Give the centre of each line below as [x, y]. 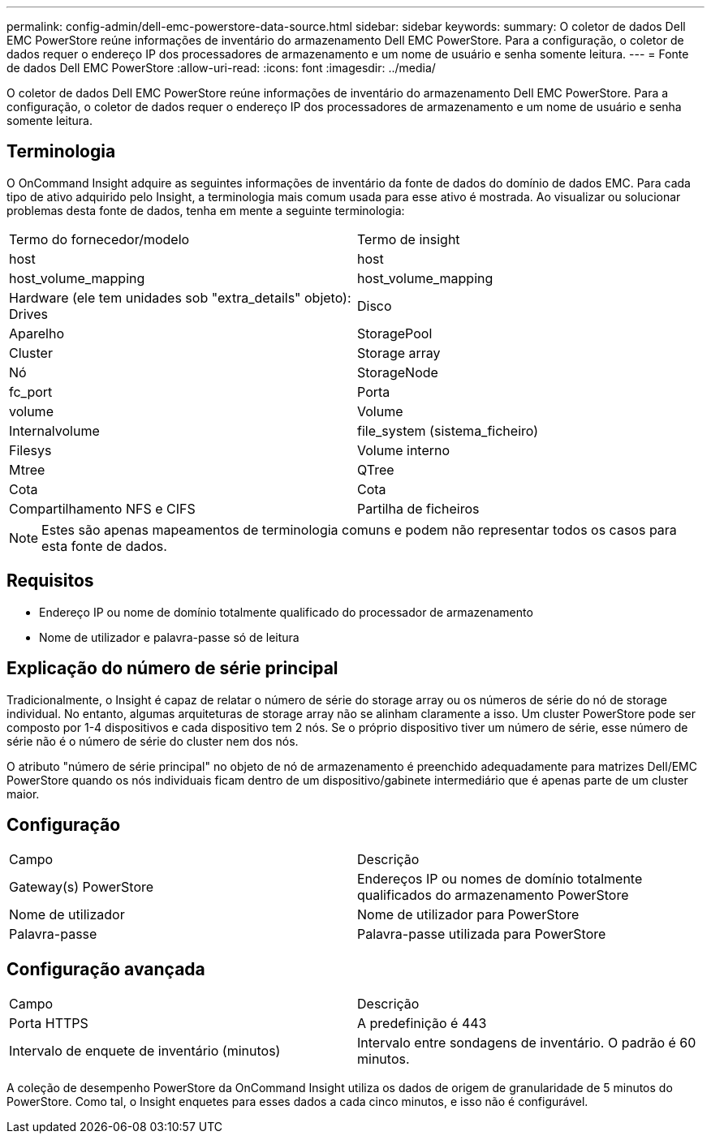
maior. [23, 794]
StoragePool [395, 333]
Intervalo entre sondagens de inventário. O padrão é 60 [527, 1043]
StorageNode [398, 372]
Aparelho [37, 333]
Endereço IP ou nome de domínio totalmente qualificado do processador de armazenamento [286, 612]
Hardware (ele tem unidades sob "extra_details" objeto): [180, 297]
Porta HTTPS [49, 1024]
